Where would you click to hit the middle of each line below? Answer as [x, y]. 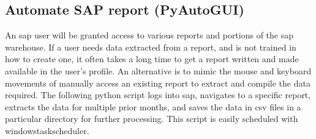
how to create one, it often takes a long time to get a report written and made [152, 59]
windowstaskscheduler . [47, 130]
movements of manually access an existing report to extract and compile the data [158, 83]
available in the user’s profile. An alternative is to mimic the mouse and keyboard [158, 70]
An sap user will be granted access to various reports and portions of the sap [149, 35]
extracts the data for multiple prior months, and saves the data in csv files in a [153, 106]
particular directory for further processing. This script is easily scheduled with [152, 119]
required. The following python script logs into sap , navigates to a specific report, [158, 95]
